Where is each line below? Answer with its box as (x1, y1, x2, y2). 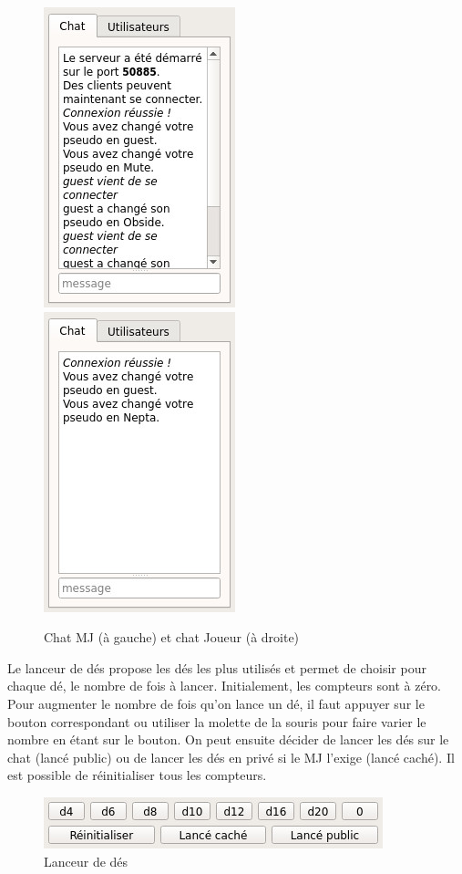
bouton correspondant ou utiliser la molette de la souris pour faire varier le (7, 712, 426, 731)
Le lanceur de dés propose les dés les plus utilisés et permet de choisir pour (7, 658, 426, 677)
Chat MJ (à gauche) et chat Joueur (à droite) (44, 628, 300, 647)
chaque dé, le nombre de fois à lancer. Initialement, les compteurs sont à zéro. (7, 676, 442, 695)
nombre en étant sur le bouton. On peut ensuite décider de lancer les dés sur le (7, 730, 449, 749)
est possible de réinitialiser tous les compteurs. (7, 765, 267, 785)
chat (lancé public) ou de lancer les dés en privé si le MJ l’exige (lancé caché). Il (7, 747, 455, 766)
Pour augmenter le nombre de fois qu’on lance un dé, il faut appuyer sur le (7, 693, 425, 713)
